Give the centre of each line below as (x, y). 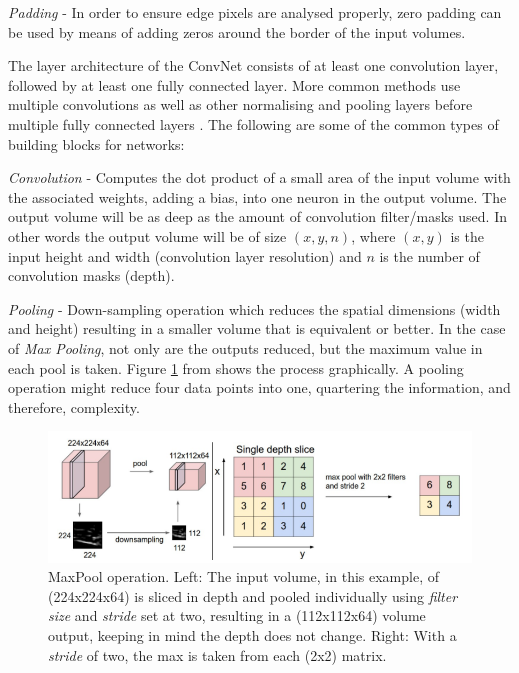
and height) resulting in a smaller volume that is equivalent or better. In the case (257, 328)
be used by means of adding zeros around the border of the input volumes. (237, 31)
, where (373, 235)
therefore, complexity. (74, 406)
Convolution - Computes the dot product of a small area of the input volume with (259, 177)
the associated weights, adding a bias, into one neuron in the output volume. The (257, 196)
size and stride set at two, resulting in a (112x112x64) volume (237, 615)
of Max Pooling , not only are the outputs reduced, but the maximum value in (245, 347)
